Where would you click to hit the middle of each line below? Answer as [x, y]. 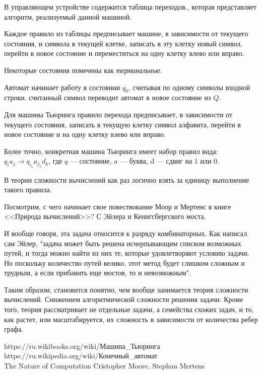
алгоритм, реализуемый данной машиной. [68, 16]
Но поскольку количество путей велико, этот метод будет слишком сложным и [124, 263]
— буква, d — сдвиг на [156, 161]
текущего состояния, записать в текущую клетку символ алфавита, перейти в [122, 124]
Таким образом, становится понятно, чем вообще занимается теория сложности [126, 289]
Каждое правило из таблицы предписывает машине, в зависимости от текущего [126, 33]
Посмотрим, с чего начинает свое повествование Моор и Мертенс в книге [118, 206]
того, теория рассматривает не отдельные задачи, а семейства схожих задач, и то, [129, 309]
